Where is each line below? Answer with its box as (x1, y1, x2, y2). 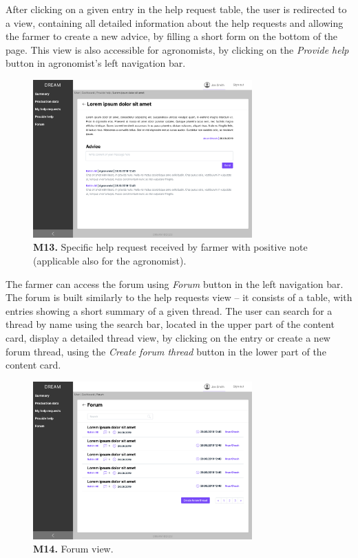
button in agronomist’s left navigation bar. (6, 56, 186, 70)
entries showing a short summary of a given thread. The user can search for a (6, 303, 333, 318)
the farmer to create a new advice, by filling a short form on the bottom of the (6, 29, 338, 43)
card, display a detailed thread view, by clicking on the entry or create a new (6, 330, 330, 344)
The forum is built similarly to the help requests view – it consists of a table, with (6, 290, 352, 304)
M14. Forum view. (33, 541, 114, 556)
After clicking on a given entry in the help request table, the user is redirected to (6, 2, 347, 16)
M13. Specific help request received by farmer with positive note (33, 240, 308, 254)
